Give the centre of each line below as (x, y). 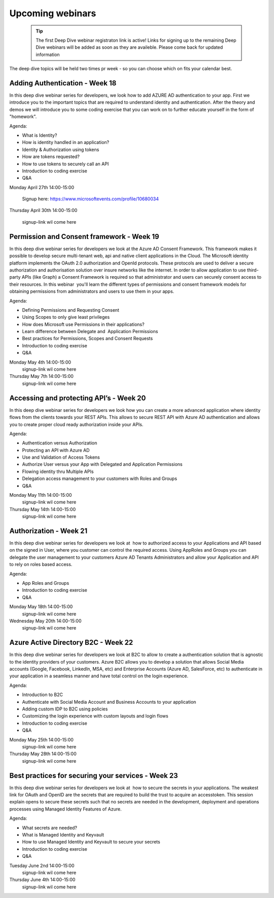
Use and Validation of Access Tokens (61, 457)
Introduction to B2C (43, 695)
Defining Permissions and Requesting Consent (71, 310)
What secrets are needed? (50, 828)
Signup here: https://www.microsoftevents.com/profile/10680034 (91, 199)
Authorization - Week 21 (48, 531)
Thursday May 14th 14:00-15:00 (43, 509)
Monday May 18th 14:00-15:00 (41, 607)
